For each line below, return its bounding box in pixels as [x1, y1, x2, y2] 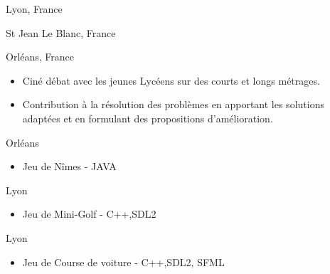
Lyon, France [6, 1, 63, 16]
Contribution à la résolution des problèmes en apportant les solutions [22, 97, 324, 112]
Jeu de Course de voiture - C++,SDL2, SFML [22, 254, 225, 269]
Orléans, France [6, 49, 75, 64]
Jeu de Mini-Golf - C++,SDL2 [22, 206, 156, 221]
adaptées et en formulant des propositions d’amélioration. [22, 110, 273, 125]
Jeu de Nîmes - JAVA [22, 159, 117, 174]
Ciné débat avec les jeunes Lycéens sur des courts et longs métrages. [22, 73, 320, 88]
